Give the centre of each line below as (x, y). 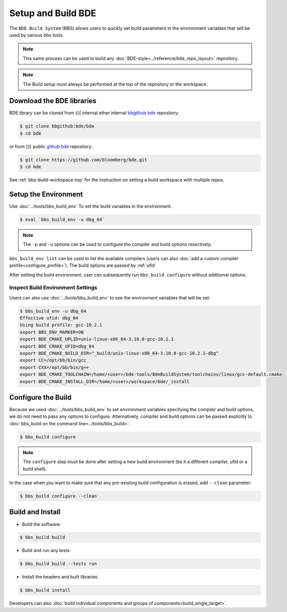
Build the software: (41, 524)
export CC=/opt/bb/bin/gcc (53, 360)
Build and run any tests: (46, 551)
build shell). (35, 469)
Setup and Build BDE (53, 13)
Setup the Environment (46, 194)
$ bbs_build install (45, 590)
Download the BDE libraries (53, 101)
